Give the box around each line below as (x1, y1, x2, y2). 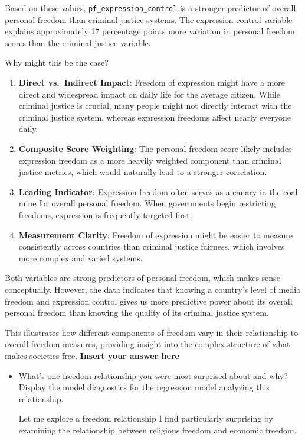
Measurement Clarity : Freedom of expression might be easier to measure (18, 228, 293, 241)
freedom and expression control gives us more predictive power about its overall (5, 295, 293, 307)
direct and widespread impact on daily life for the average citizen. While (18, 88, 280, 100)
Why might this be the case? (5, 56, 109, 69)
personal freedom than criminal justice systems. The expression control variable (5, 13, 293, 25)
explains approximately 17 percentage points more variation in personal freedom (5, 25, 295, 37)
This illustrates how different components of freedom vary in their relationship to (5, 326, 299, 338)
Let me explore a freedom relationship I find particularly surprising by (18, 412, 273, 425)
